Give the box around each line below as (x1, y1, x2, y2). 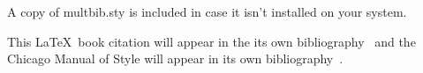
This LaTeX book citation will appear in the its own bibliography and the (7, 32, 416, 50)
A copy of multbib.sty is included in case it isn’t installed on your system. (7, 3, 407, 20)
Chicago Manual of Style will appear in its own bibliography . (7, 49, 344, 68)
